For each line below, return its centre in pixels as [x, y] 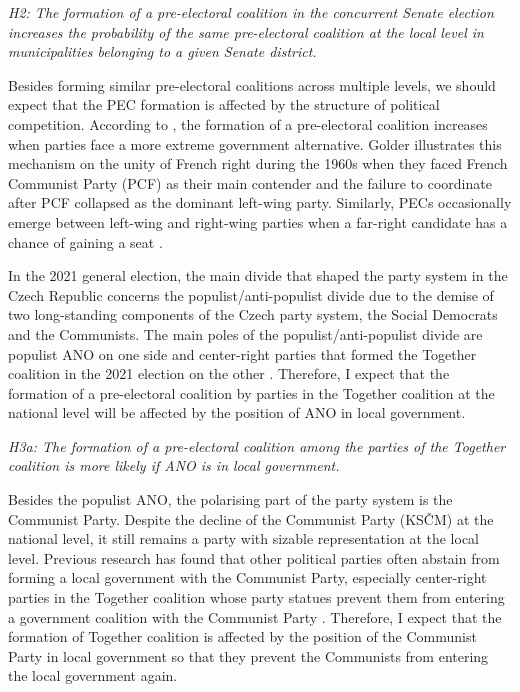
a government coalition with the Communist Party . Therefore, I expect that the [255, 616]
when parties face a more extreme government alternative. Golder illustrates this [255, 143]
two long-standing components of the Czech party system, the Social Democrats [253, 314]
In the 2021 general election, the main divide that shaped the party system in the [258, 275]
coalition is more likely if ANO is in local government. [174, 465]
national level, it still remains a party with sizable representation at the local [244, 538]
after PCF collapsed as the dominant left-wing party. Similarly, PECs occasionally [260, 202]
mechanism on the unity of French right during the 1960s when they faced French [258, 163]
